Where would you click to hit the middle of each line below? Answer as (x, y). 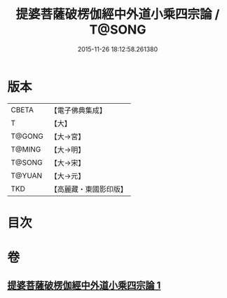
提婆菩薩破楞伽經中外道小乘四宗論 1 (84, 286)
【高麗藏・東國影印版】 (89, 189)
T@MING (26, 149)
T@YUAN (27, 175)
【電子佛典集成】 (78, 110)
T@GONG (27, 136)
